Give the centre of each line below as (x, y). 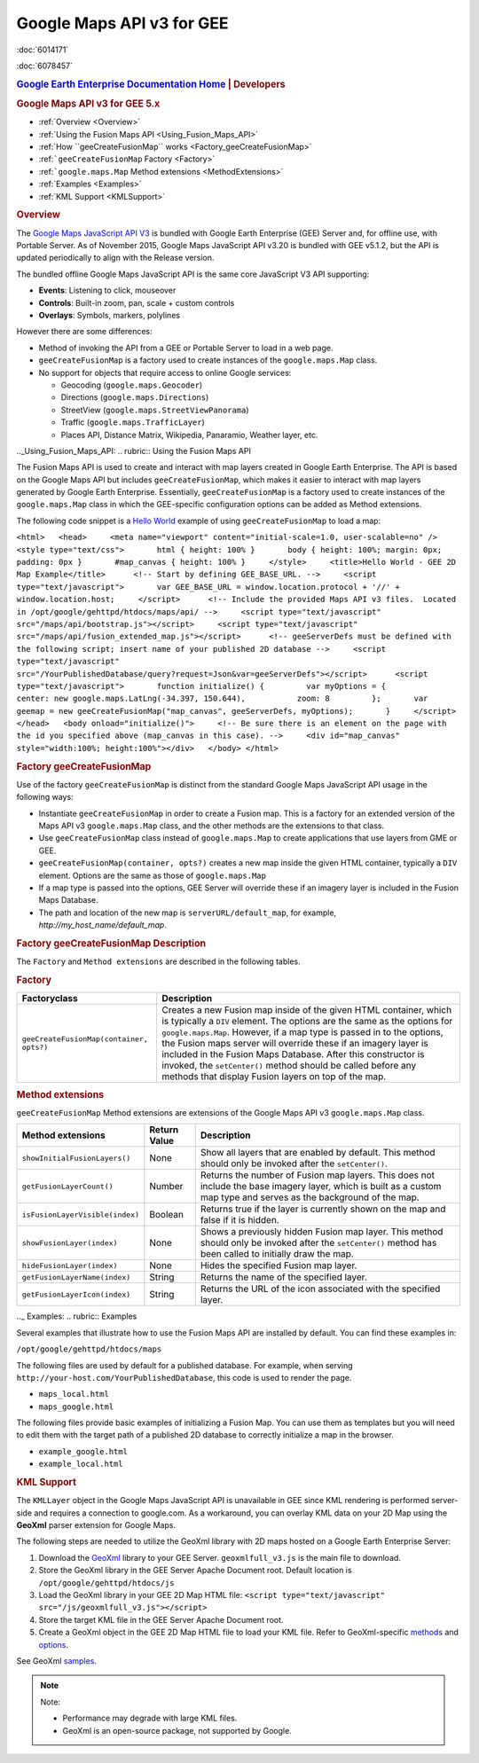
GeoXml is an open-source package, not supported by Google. (177, 1730)
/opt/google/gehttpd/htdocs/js (106, 1583)
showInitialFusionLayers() (76, 1158)
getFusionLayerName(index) (76, 1277)
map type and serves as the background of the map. (310, 1197)
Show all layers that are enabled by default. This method (318, 1153)
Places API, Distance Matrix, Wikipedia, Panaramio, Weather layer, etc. (189, 435)
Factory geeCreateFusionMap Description (111, 943)
